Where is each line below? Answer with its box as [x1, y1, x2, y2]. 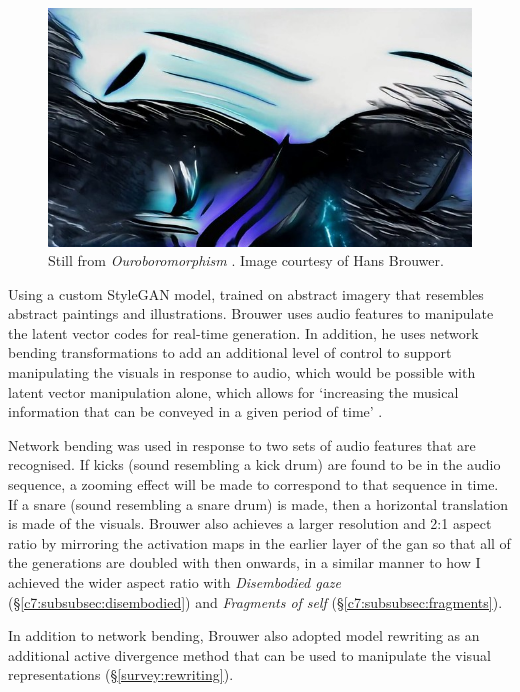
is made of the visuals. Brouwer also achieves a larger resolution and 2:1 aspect [8, 513, 492, 534]
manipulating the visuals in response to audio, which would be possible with [8, 362, 476, 383]
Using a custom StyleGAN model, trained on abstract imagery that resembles [8, 283, 484, 304]
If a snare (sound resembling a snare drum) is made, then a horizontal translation [8, 493, 509, 514]
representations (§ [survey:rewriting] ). [8, 664, 234, 685]
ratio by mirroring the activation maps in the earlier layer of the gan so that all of [8, 532, 511, 553]
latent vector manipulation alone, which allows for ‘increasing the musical [8, 381, 459, 402]
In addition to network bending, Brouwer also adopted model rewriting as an [8, 625, 480, 646]
